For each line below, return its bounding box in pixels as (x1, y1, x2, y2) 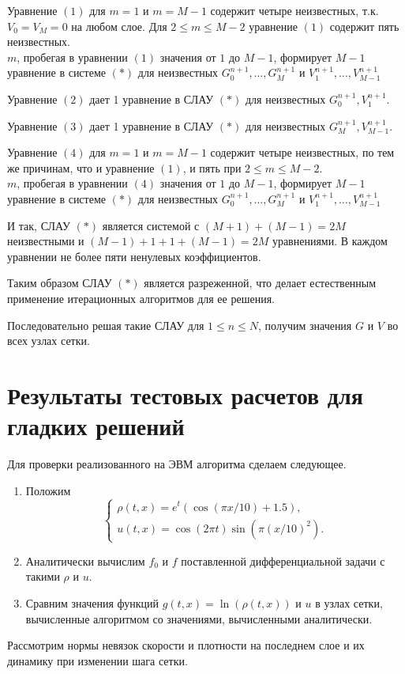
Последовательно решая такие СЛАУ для (7, 316, 204, 333)
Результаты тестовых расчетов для (7, 378, 363, 411)
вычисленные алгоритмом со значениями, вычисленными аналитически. (25, 610, 373, 627)
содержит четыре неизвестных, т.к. (210, 2, 379, 18)
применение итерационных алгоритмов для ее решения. (7, 290, 275, 306)
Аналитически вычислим (25, 552, 145, 569)
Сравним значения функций (25, 595, 159, 612)
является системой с (102, 217, 200, 233)
